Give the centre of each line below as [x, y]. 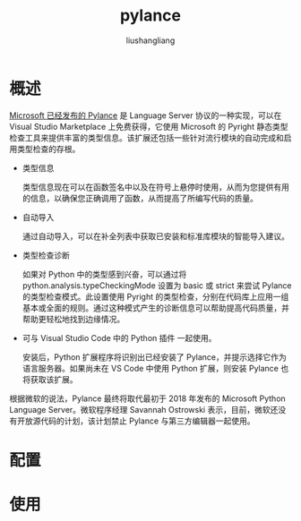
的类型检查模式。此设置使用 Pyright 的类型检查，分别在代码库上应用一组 [155, 296]
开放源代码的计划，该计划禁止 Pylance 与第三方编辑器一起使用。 [136, 421]
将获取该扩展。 [50, 379]
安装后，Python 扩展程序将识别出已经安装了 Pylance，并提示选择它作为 [154, 357]
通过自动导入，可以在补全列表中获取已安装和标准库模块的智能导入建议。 [155, 236]
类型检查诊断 [46, 255]
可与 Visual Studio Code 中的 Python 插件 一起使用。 [119, 337]
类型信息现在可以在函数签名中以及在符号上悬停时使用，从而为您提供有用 [155, 187]
